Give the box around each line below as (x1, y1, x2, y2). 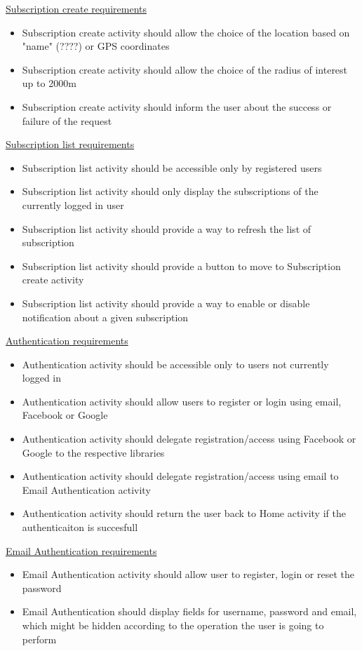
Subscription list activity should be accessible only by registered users (22, 160, 322, 175)
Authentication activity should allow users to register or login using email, (22, 394, 342, 408)
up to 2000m (22, 76, 76, 90)
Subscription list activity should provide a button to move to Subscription (22, 258, 341, 273)
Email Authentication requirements (6, 543, 157, 558)
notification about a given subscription (22, 309, 189, 324)
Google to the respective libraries (22, 445, 165, 459)
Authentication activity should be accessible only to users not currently (22, 356, 329, 371)
